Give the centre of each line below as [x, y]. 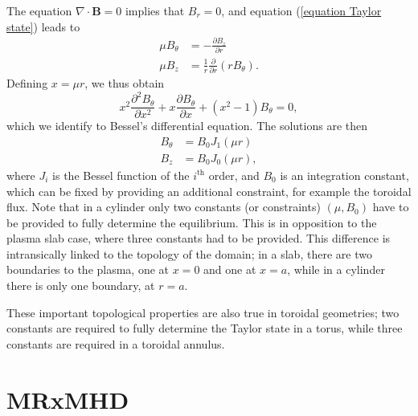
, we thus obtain [125, 83]
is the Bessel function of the [121, 175]
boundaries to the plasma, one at [88, 269]
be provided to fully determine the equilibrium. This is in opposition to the [192, 222]
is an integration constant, [344, 175]
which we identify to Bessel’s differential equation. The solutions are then [187, 126]
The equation [39, 10]
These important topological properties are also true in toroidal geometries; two [203, 312]
